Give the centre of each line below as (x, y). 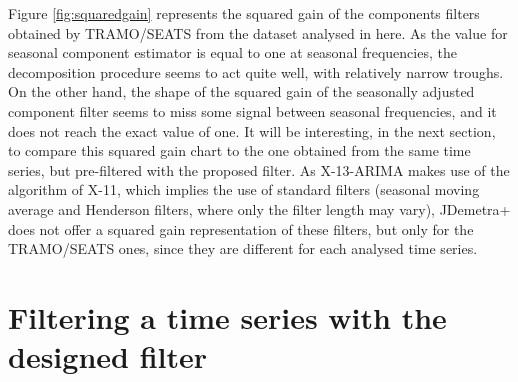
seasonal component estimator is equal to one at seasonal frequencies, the (232, 52)
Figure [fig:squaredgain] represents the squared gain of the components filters (244, 13)
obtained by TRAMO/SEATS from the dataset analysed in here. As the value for (258, 32)
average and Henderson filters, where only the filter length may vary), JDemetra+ (259, 208)
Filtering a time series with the (227, 316)
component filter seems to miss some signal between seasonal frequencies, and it (252, 110)
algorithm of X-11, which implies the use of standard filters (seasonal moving (244, 189)
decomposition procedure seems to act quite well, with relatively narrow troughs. (256, 71)
